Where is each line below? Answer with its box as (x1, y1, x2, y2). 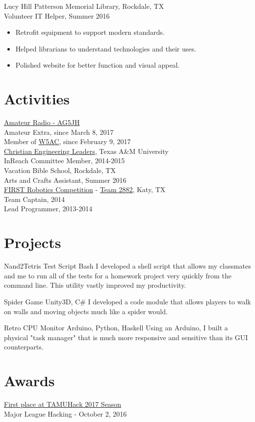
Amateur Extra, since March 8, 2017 (4, 126, 114, 137)
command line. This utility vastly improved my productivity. (4, 280, 186, 290)
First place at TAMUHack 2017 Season (4, 399, 122, 409)
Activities (4, 89, 70, 109)
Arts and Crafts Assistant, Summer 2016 (4, 174, 127, 185)
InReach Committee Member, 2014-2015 (4, 155, 125, 166)
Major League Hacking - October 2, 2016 (4, 408, 127, 419)
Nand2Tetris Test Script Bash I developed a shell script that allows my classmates (4, 261, 251, 271)
